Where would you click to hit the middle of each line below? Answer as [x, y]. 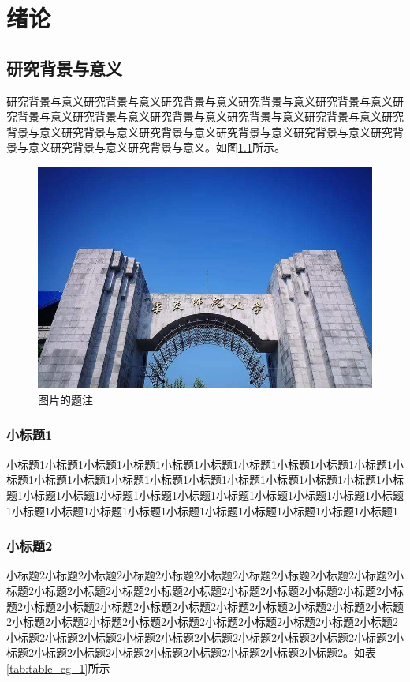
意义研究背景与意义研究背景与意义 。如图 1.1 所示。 [157, 147]
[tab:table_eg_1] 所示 [58, 667]
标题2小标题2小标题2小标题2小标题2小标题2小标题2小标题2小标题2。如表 [191, 652]
